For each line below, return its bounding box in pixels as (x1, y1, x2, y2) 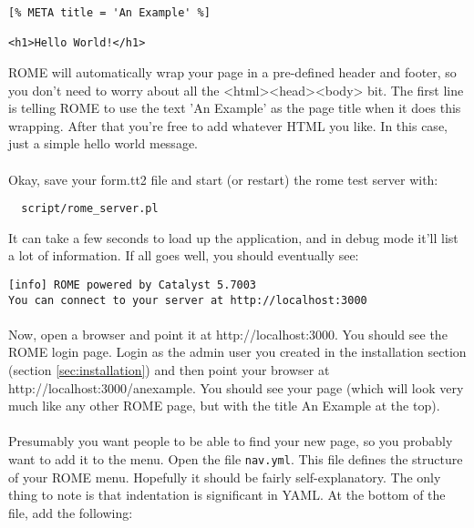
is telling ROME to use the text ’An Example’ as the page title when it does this (8, 98, 461, 117)
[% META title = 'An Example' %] (8, 6, 211, 19)
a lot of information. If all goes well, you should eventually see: (8, 246, 359, 265)
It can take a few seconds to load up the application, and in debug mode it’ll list (8, 228, 459, 247)
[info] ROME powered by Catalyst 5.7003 (8, 278, 257, 291)
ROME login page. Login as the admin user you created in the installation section (8, 342, 467, 361)
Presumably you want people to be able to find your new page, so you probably (8, 432, 453, 451)
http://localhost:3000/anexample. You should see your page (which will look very (8, 378, 464, 397)
